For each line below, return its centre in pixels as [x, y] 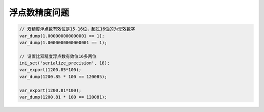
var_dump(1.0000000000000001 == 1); [63, 42]
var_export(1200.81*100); [50, 90]
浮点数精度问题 [39, 13]
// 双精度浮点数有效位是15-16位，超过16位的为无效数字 [77, 29]
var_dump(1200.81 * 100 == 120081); [63, 97]
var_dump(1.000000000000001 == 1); [62, 36]
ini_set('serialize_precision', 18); [65, 63]
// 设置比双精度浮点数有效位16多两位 [58, 56]
